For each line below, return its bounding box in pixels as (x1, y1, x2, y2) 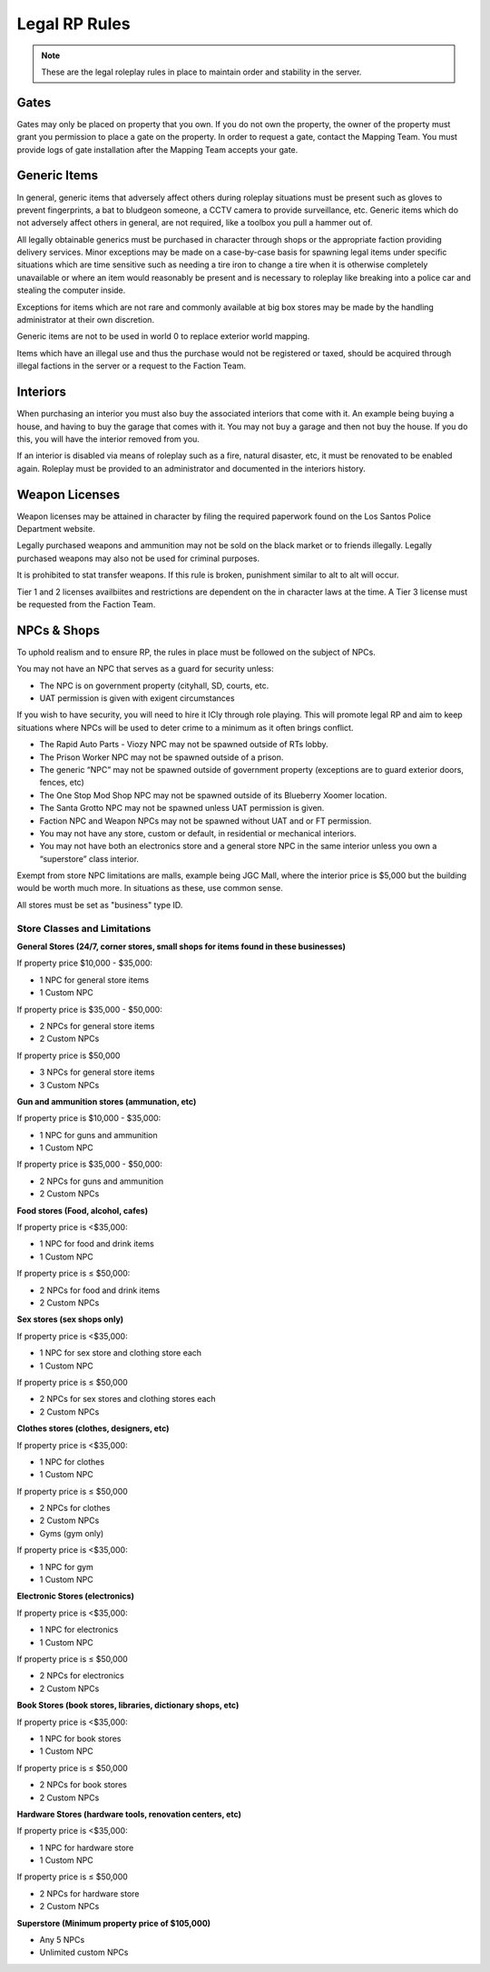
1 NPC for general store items (39, 974, 150, 986)
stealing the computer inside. (16, 285, 126, 295)
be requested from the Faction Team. (16, 598, 156, 609)
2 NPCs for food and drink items (39, 1285, 161, 1296)
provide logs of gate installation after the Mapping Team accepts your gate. (16, 144, 299, 155)
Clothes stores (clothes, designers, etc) (16, 1423, 170, 1434)
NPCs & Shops (16, 623, 100, 638)
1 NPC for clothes (39, 1456, 104, 1467)
